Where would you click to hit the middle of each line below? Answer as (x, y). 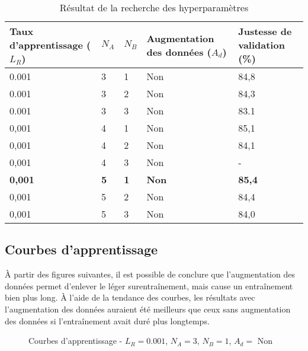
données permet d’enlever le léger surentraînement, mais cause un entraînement (149, 285)
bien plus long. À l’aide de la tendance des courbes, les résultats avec (130, 297)
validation (262, 45)
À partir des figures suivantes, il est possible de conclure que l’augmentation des (150, 274)
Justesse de (265, 31)
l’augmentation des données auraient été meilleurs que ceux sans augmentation (148, 309)
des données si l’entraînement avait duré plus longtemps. (107, 320)
